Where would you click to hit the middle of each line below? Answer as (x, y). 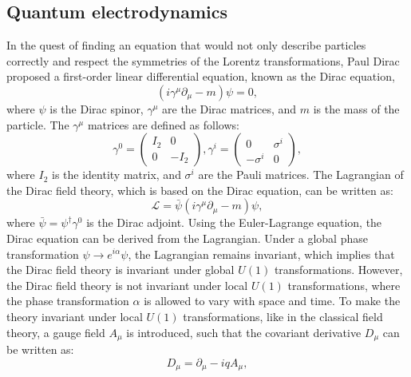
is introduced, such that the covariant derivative (244, 332)
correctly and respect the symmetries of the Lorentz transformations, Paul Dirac (203, 60)
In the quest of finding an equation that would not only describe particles (186, 45)
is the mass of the (356, 108)
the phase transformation (68, 301)
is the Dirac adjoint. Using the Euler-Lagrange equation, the (234, 222)
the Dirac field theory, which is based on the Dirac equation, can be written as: (200, 190)
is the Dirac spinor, (97, 108)
